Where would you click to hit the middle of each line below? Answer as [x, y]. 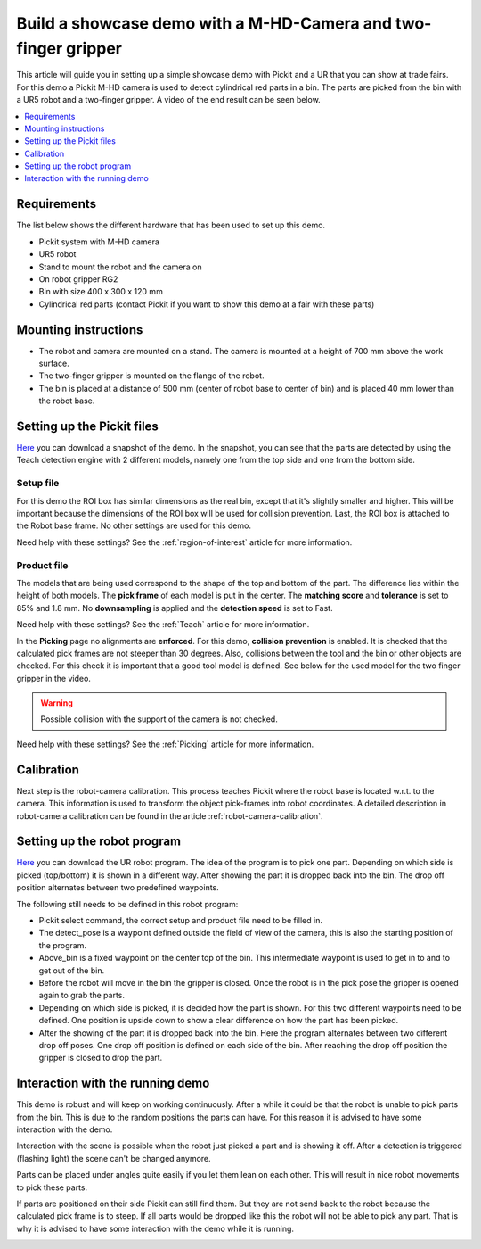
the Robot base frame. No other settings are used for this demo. [134, 525]
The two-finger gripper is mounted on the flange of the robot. [151, 376]
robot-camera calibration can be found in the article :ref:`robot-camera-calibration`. [170, 815]
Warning [57, 703]
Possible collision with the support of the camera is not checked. [159, 719]
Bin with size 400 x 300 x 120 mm [101, 292]
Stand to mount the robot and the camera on [120, 267]
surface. [54, 364]
